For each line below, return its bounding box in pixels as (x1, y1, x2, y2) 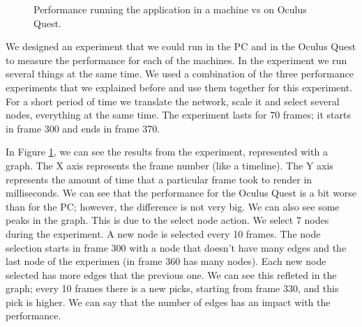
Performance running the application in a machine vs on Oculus (33, 2, 307, 16)
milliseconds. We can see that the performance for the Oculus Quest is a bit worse (6, 185, 357, 200)
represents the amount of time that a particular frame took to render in (6, 172, 312, 186)
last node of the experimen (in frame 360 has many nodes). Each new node (6, 254, 326, 268)
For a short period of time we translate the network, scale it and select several (6, 93, 340, 108)
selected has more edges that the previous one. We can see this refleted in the (6, 267, 337, 282)
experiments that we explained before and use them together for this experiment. (6, 79, 353, 94)
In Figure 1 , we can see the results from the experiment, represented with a (6, 144, 328, 159)
